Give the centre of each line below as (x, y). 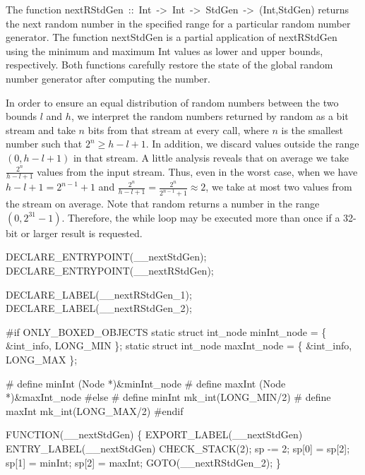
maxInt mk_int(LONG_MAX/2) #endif (95, 410)
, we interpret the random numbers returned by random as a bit (210, 116)
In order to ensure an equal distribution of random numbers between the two (172, 102)
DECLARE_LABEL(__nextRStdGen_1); (99, 294)
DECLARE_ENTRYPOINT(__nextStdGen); (106, 257)
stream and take (41, 130)
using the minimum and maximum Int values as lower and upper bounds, (164, 50)
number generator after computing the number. (108, 78)
